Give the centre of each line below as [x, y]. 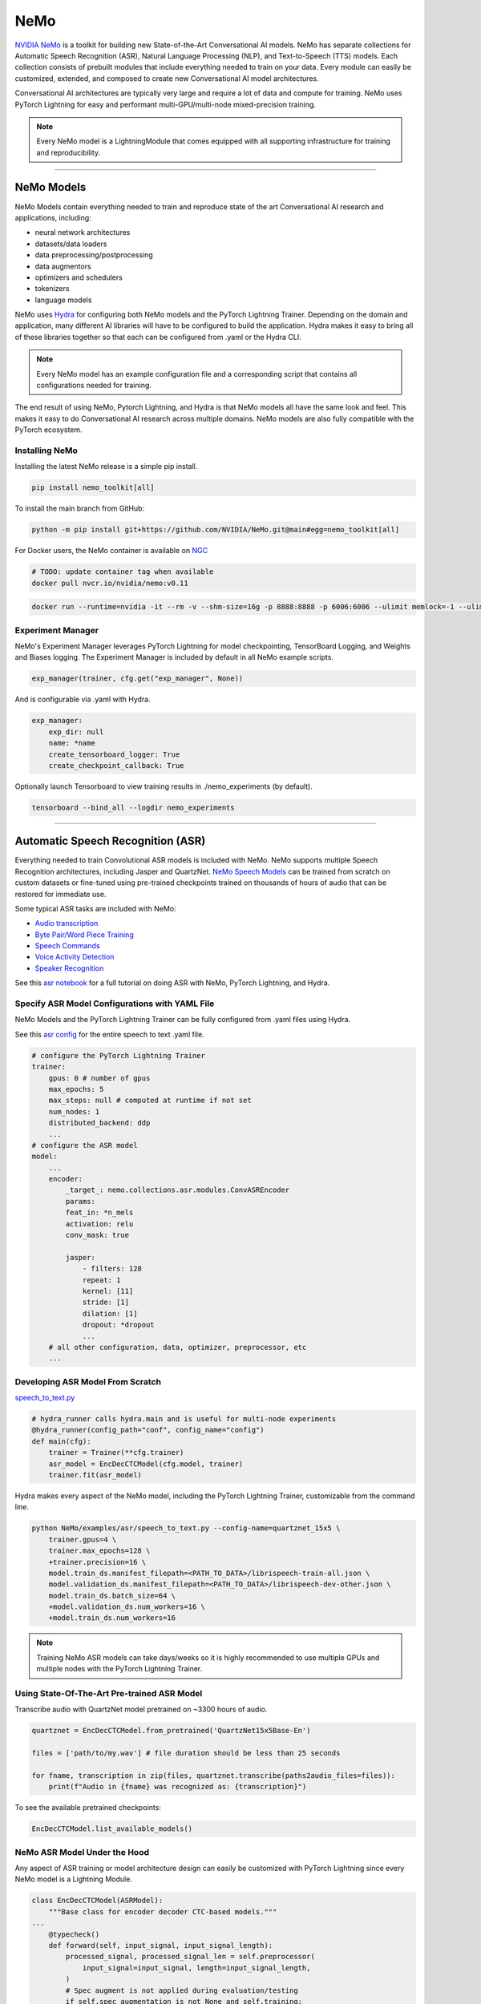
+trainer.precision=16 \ [97, 1562]
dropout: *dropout [119, 1325]
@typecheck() [74, 1934]
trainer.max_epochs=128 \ [99, 1551]
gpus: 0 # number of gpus [99, 1078]
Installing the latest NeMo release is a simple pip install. [106, 467]
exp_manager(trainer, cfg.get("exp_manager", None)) [137, 679]
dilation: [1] [110, 1313]
